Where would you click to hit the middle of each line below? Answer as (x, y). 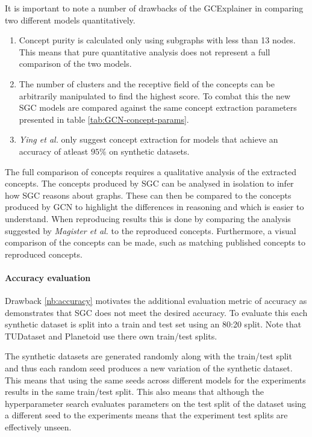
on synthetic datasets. (149, 151)
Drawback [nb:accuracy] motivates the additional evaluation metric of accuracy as (156, 301)
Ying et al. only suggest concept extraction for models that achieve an (148, 139)
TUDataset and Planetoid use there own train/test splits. (111, 336)
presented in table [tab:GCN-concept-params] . (104, 119)
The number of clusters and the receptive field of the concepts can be (147, 83)
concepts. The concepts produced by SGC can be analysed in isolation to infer (149, 183)
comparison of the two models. (75, 64)
